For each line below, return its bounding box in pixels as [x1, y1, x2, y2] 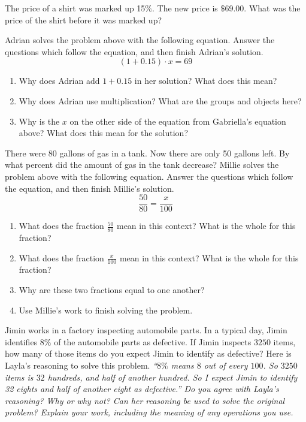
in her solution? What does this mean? [134, 74, 277, 87]
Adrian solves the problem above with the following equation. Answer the [5, 34, 275, 46]
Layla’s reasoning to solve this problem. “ [5, 359, 157, 371]
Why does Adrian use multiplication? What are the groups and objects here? [19, 94, 302, 107]
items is [5, 370, 34, 383]
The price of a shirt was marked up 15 [5, 2, 146, 14]
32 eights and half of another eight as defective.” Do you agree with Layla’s [5, 382, 279, 395]
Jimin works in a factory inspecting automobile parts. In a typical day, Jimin [5, 324, 287, 336]
